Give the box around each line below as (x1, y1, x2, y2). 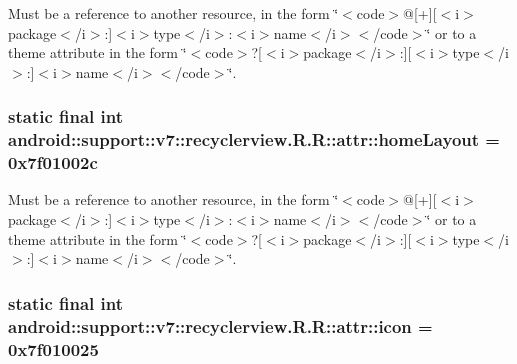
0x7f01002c (8, 150, 98, 175)
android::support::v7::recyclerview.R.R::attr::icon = (8, 313, 433, 338)
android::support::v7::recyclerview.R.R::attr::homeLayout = (8, 127, 500, 152)
